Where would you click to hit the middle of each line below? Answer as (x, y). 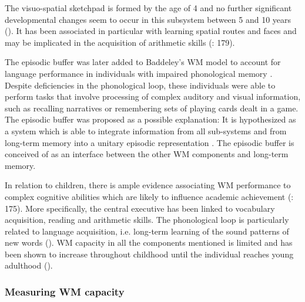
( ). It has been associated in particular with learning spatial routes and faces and (151, 31)
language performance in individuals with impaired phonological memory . (139, 73)
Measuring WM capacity (65, 291)
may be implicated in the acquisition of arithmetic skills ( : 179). (120, 42)
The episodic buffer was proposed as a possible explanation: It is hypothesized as (150, 119)
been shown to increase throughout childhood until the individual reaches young (149, 254)
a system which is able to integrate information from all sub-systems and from (146, 130)
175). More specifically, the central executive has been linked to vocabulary (140, 208)
